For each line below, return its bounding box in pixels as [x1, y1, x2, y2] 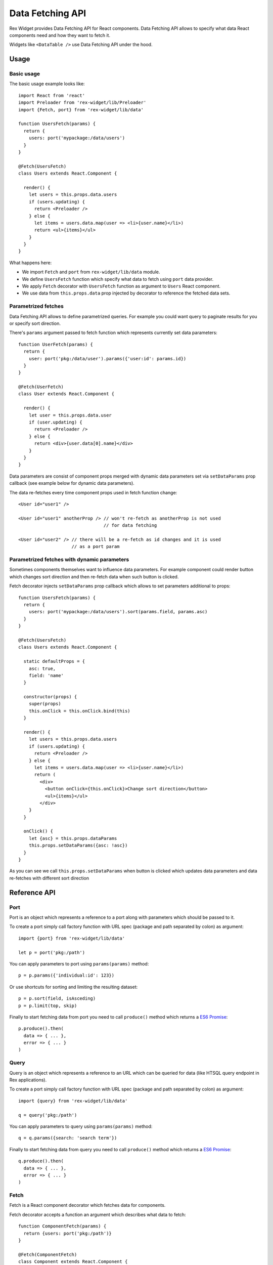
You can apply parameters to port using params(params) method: [9, 960, 149, 966]
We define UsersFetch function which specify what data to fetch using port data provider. [22, 276, 214, 282]
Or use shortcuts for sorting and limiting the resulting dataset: [9, 984, 138, 990]
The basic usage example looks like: [9, 81, 85, 87]
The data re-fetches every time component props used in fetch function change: [9, 489, 177, 495]
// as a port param [71, 544, 120, 550]
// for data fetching [103, 523, 157, 528]
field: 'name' [28, 672, 64, 678]
